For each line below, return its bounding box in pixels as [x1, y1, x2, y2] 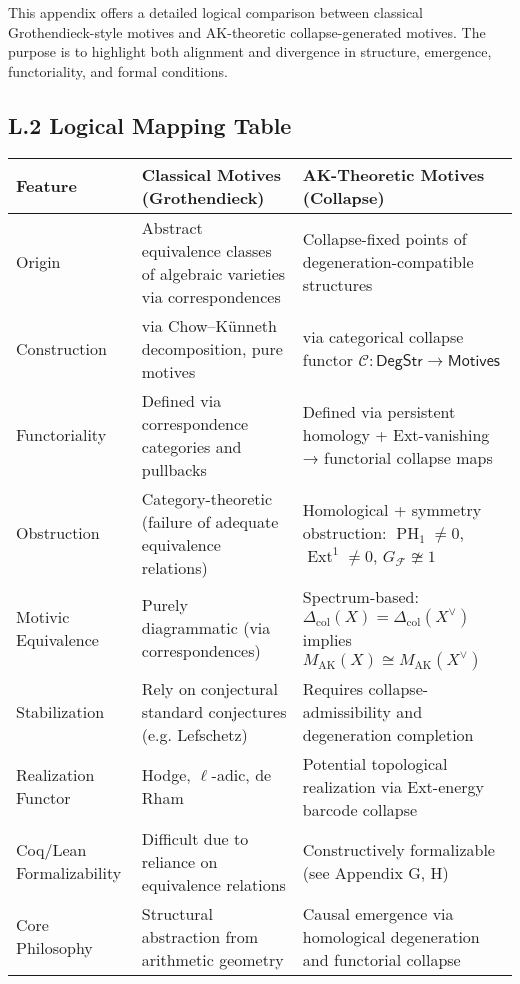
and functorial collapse [302, 947, 461, 971]
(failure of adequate [141, 509, 279, 533]
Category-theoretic [141, 486, 273, 510]
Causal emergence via [302, 901, 454, 925]
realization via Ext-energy [302, 774, 484, 798]
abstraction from [141, 924, 258, 948]
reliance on [141, 849, 218, 873]
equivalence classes [141, 238, 272, 262]
